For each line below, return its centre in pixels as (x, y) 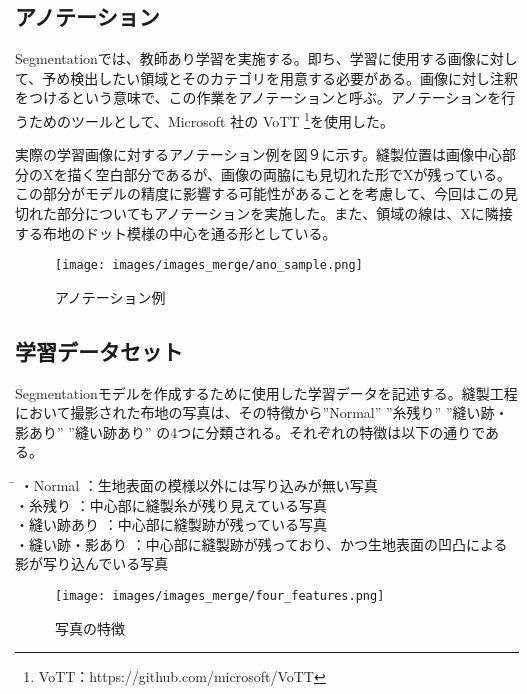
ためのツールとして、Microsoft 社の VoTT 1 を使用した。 (211, 119)
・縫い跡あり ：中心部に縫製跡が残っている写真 (171, 524)
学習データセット (99, 350)
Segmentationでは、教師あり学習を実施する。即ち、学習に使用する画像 (245, 58)
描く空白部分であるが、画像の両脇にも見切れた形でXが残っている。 (289, 173)
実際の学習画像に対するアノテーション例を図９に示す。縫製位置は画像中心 (259, 154)
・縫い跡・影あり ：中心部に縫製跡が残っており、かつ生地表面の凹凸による (261, 543)
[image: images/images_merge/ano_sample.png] (209, 265)
